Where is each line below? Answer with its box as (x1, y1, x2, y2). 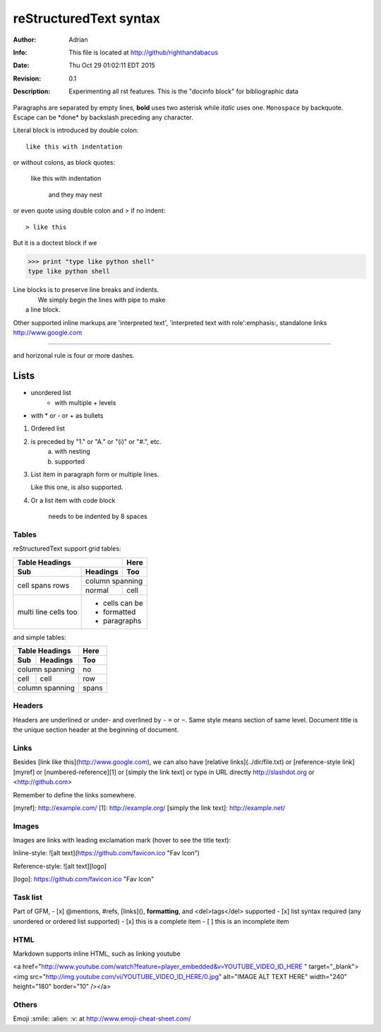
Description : (13, 87, 51, 95)
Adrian (68, 35, 88, 44)
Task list (13, 892, 42, 902)
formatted (102, 606, 136, 616)
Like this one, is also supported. (30, 483, 123, 491)
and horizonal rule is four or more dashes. (13, 351, 135, 360)
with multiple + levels (54, 398, 116, 406)
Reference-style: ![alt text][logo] (13, 862, 107, 870)
